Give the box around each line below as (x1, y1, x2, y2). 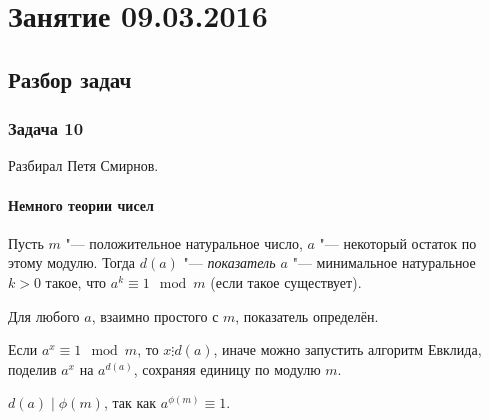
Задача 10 (8, 116, 84, 141)
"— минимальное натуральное (292, 252, 476, 273)
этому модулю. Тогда (8, 252, 136, 273)
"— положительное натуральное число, (65, 232, 303, 253)
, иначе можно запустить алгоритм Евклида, (213, 339, 482, 360)
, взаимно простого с (91, 305, 219, 326)
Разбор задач (8, 63, 132, 94)
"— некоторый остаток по (319, 232, 477, 253)
